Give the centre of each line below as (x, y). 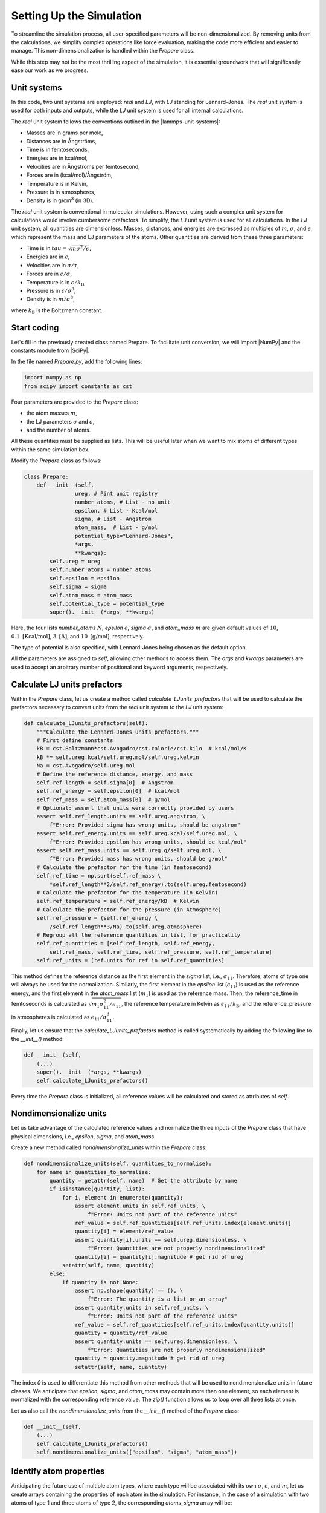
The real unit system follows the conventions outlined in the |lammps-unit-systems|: (116, 122)
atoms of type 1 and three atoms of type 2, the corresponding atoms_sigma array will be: (122, 1503)
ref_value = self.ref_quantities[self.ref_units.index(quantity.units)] (185, 1324)
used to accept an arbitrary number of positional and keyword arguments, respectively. (120, 667)
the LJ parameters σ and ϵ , (60, 421)
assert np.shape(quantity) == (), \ (129, 1291)
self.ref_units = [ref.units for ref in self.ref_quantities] (130, 960)
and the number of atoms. (59, 430)
